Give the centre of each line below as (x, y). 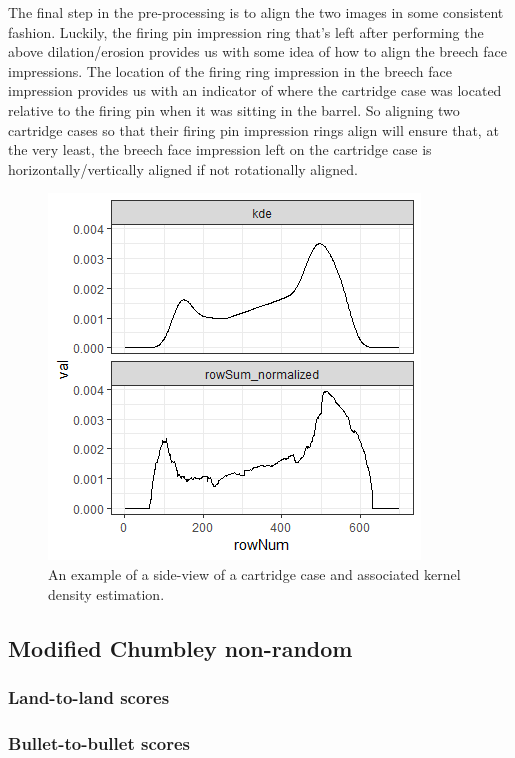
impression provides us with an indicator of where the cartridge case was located (255, 90)
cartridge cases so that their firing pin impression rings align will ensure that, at (253, 129)
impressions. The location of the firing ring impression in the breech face (230, 70)
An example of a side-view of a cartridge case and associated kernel (254, 573)
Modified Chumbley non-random (180, 647)
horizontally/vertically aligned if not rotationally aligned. (183, 168)
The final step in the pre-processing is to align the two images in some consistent (256, 12)
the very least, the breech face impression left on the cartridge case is (220, 149)
